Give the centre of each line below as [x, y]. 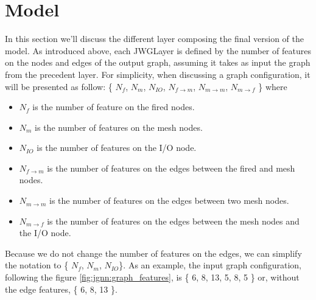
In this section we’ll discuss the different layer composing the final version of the [155, 39]
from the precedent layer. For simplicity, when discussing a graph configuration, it [158, 74]
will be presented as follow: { [59, 86]
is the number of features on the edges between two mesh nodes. [169, 201]
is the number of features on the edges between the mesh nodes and [173, 221]
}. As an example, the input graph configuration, [210, 265]
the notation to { [37, 265]
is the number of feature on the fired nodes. [114, 107]
